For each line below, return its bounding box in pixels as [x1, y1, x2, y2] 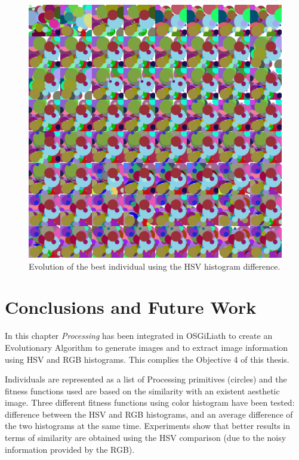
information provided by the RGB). [5, 443, 135, 455]
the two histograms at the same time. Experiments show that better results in [5, 419, 291, 432]
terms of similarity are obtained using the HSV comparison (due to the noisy [5, 431, 286, 444]
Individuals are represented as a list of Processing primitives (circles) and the [5, 373, 287, 385]
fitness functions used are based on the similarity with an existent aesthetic [5, 384, 280, 397]
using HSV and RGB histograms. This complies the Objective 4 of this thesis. [5, 353, 289, 365]
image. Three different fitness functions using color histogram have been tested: [5, 396, 295, 409]
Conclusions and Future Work [5, 295, 257, 319]
